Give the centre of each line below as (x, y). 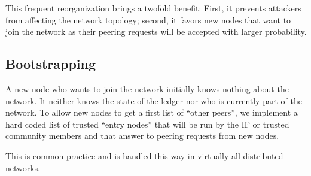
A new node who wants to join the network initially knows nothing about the (147, 88)
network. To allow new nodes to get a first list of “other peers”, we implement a (152, 112)
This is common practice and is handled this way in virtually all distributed (144, 155)
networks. (23, 167)
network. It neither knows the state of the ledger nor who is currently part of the (154, 100)
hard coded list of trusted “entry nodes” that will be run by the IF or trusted (147, 124)
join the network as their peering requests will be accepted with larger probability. (156, 31)
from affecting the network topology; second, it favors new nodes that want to (148, 19)
